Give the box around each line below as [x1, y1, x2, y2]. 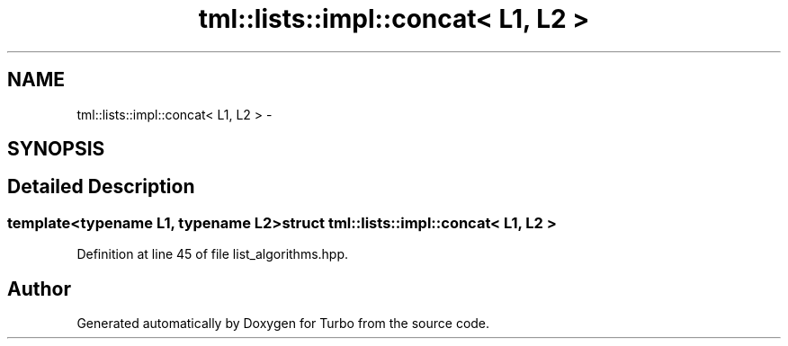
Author [7, 277, 71, 300]
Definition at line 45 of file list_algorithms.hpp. [76, 246, 349, 262]
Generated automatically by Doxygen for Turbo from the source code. [76, 315, 490, 332]
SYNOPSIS [7, 138, 105, 161]
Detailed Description [7, 175, 195, 199]
